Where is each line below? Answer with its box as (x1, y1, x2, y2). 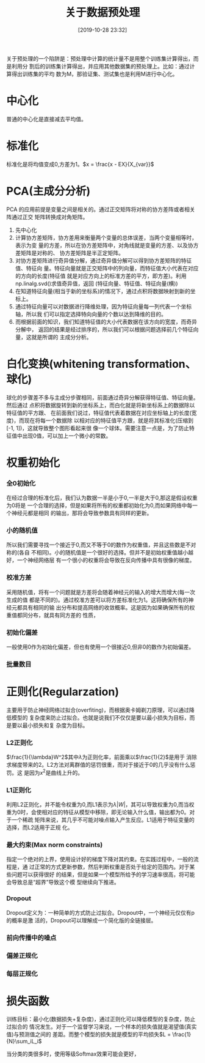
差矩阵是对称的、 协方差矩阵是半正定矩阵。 (15, 249, 124, 256)
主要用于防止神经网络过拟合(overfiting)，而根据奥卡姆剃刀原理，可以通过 (6, 706, 189, 714)
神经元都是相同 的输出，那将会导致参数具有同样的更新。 (11, 509, 153, 517)
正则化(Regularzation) (6, 685, 119, 699)
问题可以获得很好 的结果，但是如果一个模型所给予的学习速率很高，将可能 (11, 871, 195, 878)
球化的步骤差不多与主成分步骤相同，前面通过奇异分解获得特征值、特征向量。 (6, 393, 199, 401)
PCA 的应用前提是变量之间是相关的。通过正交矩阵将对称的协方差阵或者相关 (6, 206, 195, 213)
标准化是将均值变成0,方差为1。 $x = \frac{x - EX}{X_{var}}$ (6, 160, 154, 168)
